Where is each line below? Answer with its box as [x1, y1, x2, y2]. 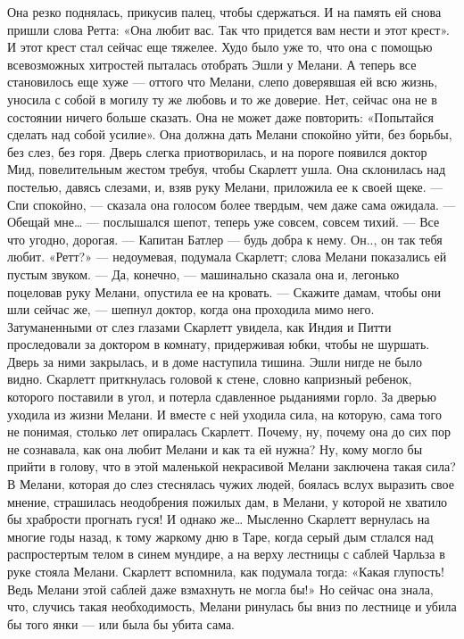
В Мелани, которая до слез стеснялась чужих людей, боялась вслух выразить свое [7, 475, 454, 494]
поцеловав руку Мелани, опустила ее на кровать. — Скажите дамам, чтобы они [7, 282, 442, 301]
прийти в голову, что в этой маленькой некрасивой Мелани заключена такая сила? [7, 457, 456, 476]
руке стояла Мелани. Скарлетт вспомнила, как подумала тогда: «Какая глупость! [7, 562, 444, 580]
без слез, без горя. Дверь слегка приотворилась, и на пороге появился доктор [7, 142, 427, 161]
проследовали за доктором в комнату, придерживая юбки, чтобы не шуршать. [7, 335, 430, 353]
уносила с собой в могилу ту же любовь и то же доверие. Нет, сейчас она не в [7, 89, 437, 108]
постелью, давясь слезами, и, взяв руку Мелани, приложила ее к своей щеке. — [7, 177, 443, 195]
